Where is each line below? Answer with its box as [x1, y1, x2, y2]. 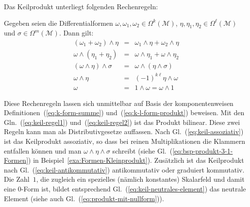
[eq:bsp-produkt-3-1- [172, 145, 233, 155]
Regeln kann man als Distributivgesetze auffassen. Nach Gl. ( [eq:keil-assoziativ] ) [4, 126, 244, 137]
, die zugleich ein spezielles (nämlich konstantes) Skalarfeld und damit [36, 174, 245, 184]
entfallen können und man [4, 145, 82, 155]
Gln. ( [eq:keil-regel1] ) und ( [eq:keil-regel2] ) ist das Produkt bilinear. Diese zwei [4, 117, 240, 127]
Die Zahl [4, 174, 30, 184]
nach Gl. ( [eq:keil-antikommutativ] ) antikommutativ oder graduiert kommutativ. [4, 164, 245, 174]
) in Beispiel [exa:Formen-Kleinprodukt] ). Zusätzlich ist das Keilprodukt [28, 155, 244, 165]
